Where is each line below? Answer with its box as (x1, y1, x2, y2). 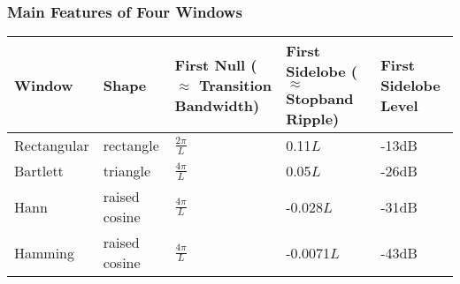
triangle (103, 161, 151, 182)
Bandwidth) (174, 94, 260, 116)
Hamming (14, 242, 75, 263)
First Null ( (174, 54, 257, 75)
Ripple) (286, 108, 340, 130)
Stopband (286, 88, 354, 109)
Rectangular (14, 135, 89, 156)
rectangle (103, 135, 159, 156)
